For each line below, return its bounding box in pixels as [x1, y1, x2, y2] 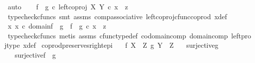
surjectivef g [14, 49, 56, 60]
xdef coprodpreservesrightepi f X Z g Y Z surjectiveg [23, 40, 219, 50]
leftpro [231, 30, 251, 40]
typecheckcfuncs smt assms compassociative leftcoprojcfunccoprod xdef [7, 11, 227, 21]
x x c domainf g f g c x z [7, 21, 106, 31]
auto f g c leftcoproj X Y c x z [7, 1, 128, 11]
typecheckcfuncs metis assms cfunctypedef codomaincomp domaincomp [7, 30, 228, 40]
